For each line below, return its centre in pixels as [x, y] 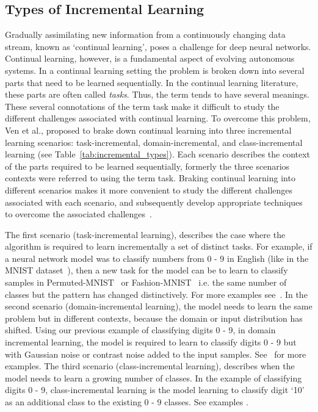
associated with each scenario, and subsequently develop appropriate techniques [154, 202]
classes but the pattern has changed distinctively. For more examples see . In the [156, 294]
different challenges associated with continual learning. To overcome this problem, [158, 118]
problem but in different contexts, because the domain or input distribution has [154, 318]
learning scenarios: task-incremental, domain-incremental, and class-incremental [154, 142]
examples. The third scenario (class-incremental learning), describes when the [150, 366]
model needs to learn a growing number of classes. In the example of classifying [154, 378]
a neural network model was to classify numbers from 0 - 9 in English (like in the [157, 258]
